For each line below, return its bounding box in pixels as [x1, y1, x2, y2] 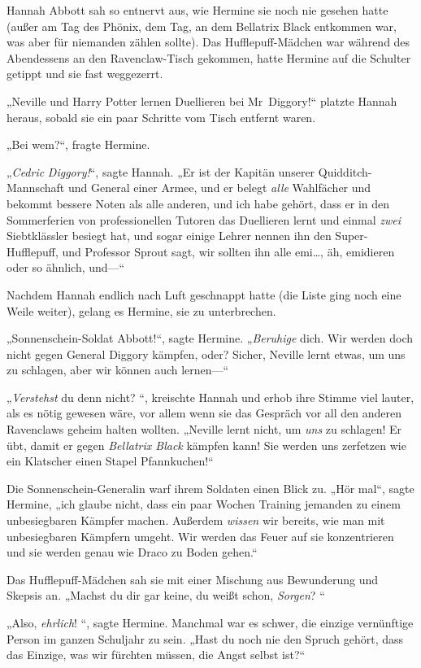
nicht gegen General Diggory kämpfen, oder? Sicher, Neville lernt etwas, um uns [7, 345, 406, 362]
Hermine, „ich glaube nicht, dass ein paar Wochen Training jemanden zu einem [7, 496, 401, 513]
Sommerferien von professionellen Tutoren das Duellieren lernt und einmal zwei [7, 211, 401, 228]
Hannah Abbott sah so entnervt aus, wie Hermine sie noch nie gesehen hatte [7, 2, 388, 18]
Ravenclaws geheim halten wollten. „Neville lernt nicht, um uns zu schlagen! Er [7, 421, 402, 438]
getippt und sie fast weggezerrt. [7, 65, 163, 82]
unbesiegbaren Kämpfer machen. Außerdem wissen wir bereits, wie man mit [7, 512, 385, 529]
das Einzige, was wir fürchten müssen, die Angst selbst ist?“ [7, 646, 306, 663]
